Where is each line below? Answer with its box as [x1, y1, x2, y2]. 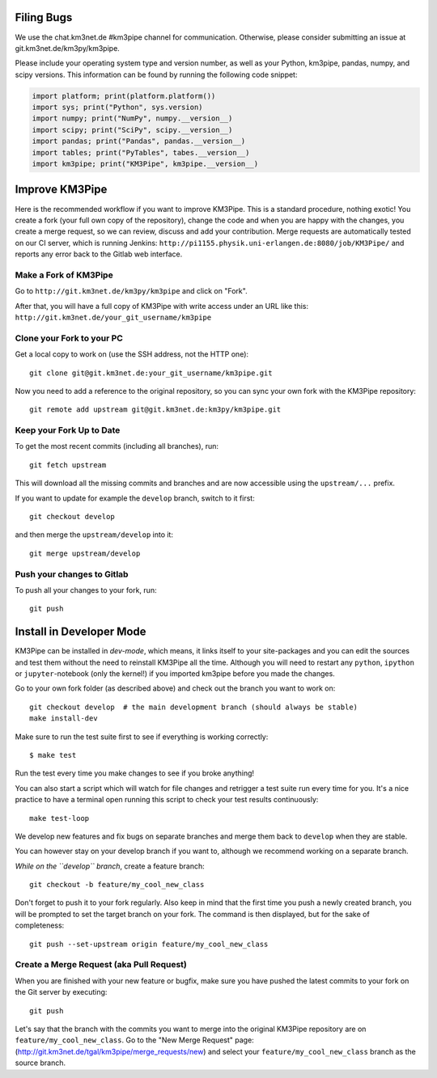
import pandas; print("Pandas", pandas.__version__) [32, 137, 246, 146]
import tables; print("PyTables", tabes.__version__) [32, 148, 250, 157]
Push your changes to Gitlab [15, 569, 129, 580]
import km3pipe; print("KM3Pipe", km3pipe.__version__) [32, 159, 259, 169]
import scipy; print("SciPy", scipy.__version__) [32, 125, 233, 134]
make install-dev [29, 714, 98, 723]
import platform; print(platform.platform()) [32, 91, 216, 100]
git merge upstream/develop [29, 548, 141, 558]
